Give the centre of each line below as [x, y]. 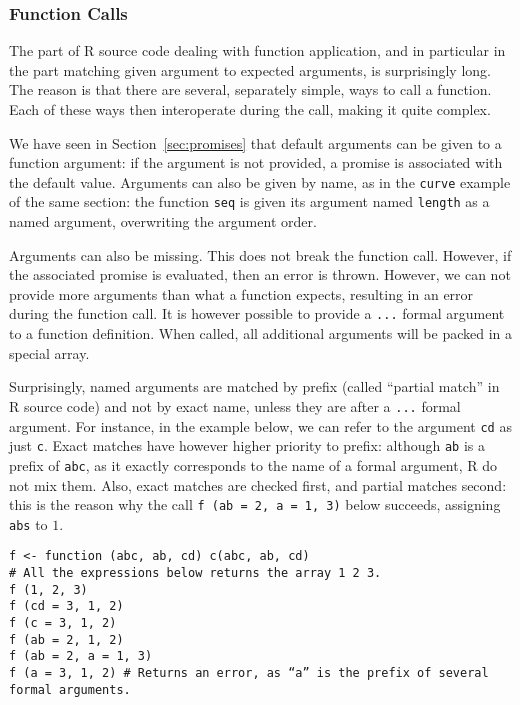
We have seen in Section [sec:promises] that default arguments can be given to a [255, 142]
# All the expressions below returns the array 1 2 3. [195, 573]
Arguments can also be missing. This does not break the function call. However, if [260, 254]
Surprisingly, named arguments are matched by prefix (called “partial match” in [254, 386]
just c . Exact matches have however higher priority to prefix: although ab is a [247, 445]
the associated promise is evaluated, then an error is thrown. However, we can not [260, 274]
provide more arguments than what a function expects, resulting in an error [241, 293]
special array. [49, 352]
